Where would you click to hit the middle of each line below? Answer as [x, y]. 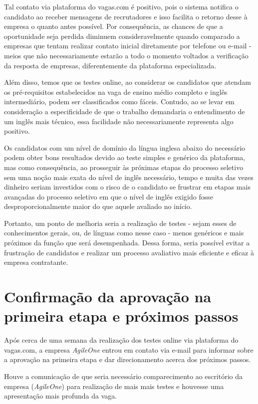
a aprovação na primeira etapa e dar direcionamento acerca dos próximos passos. [128, 359]
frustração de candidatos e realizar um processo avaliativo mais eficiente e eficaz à [129, 252]
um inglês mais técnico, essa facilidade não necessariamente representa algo [119, 121]
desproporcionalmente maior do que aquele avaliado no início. [98, 206]
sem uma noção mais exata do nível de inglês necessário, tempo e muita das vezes [129, 177]
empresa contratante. [36, 262]
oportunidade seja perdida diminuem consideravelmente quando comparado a [122, 36]
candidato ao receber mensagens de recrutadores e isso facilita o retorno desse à [126, 16]
